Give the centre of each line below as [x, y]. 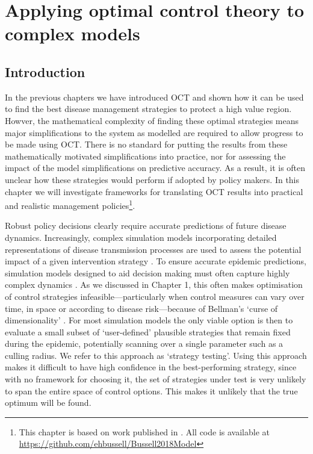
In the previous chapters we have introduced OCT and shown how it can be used [154, 97]
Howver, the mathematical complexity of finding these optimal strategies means [152, 120]
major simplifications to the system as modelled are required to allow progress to [154, 132]
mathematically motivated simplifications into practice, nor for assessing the [145, 156]
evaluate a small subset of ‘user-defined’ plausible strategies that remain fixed [148, 331]
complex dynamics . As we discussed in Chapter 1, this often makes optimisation [154, 285]
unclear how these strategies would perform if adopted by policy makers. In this [152, 179]
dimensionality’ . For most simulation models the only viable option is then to [149, 320]
